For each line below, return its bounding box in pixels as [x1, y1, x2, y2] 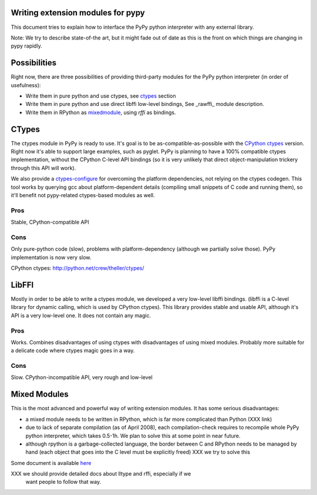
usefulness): [11, 81, 41, 88]
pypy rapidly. [11, 42, 42, 49]
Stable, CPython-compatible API [11, 218, 89, 226]
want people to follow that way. [25, 479, 102, 486]
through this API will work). [11, 164, 76, 171]
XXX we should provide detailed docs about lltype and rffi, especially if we [11, 470, 191, 477]
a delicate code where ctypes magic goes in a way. [11, 347, 135, 354]
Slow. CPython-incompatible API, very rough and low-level [11, 374, 153, 381]
